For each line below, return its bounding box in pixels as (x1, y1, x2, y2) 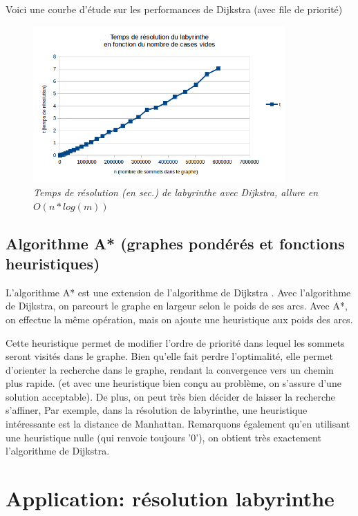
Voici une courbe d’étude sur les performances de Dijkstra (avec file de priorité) (6, 2, 343, 16)
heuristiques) (6, 252, 100, 274)
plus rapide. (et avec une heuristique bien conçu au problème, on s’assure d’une (6, 376, 341, 390)
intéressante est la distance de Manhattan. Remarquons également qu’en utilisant (6, 417, 350, 431)
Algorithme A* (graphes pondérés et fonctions (6, 232, 345, 254)
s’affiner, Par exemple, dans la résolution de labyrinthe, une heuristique (6, 403, 308, 417)
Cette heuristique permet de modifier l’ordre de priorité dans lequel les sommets (6, 335, 345, 350)
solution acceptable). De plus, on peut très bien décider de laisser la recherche (6, 389, 335, 403)
